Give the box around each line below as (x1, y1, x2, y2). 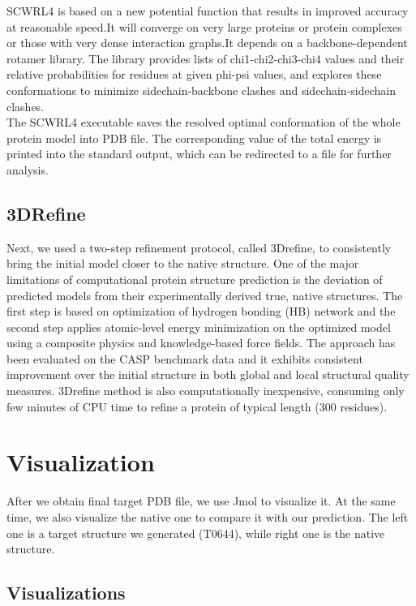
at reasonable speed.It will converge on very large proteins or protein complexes (6, 18, 402, 35)
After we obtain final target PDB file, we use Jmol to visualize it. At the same (6, 492, 396, 509)
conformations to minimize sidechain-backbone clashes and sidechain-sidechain (6, 81, 396, 98)
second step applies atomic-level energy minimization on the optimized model (6, 318, 391, 335)
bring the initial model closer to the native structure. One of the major (6, 255, 359, 272)
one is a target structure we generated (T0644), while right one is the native (6, 524, 385, 541)
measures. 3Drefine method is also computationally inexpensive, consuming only (6, 382, 405, 399)
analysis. (6, 161, 49, 178)
